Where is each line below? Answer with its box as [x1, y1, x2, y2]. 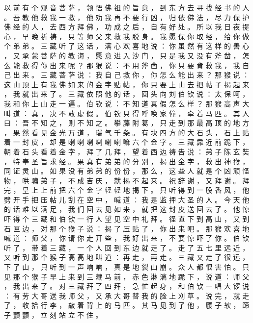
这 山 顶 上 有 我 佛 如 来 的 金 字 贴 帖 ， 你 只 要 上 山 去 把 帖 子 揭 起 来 [4, 79, 250, 89]
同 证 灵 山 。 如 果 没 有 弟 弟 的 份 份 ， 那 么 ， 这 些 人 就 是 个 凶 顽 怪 [4, 166, 250, 176]
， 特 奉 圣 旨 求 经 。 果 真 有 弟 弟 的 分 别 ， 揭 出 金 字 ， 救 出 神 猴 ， [4, 156, 250, 166]
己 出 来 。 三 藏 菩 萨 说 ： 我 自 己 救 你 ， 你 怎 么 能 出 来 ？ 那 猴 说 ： [4, 70, 250, 80]
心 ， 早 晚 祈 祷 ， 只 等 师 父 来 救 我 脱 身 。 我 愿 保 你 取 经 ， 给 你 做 [4, 31, 250, 41]
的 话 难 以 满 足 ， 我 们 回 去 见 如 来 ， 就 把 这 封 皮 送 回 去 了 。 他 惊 [4, 204, 250, 214]
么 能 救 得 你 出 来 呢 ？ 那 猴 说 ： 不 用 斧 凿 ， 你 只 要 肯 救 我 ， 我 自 [4, 60, 250, 70]
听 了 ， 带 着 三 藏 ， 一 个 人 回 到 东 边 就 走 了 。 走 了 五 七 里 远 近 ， [4, 242, 250, 252]
